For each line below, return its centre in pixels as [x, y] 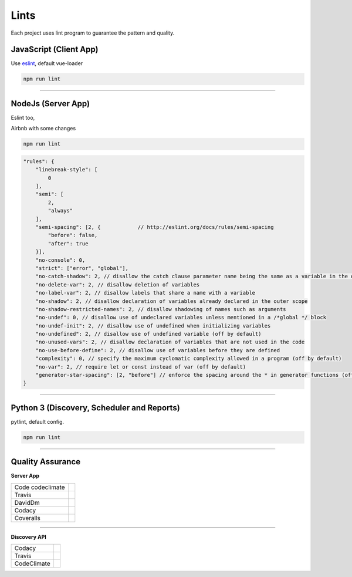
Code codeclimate [40, 487]
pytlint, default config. [38, 421]
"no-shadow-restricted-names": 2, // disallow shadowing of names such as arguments [161, 309]
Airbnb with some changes [43, 129]
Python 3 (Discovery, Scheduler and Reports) [95, 408]
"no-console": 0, [60, 260]
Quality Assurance [46, 462]
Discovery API [28, 536]
